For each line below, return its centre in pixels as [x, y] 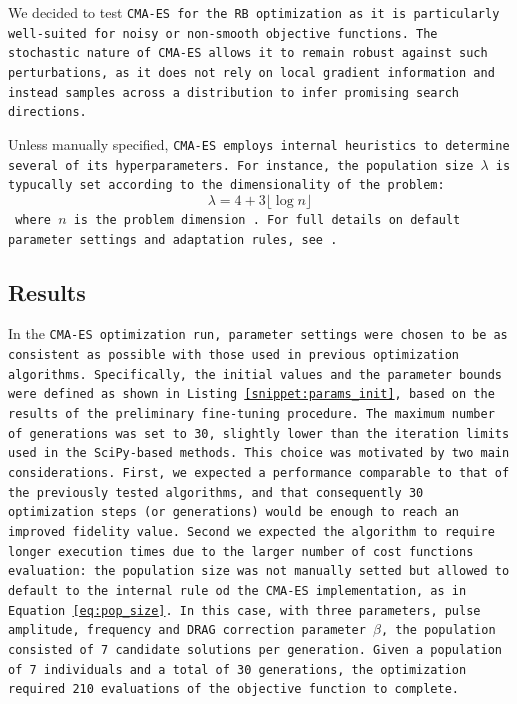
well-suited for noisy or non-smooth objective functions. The [223, 33]
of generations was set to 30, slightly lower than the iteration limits [259, 433]
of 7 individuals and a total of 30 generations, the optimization [237, 669]
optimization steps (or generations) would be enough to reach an [234, 512]
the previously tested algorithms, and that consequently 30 [216, 492]
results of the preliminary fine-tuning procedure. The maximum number [251, 414]
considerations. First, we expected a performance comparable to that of [259, 473]
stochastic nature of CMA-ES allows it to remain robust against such [248, 53]
